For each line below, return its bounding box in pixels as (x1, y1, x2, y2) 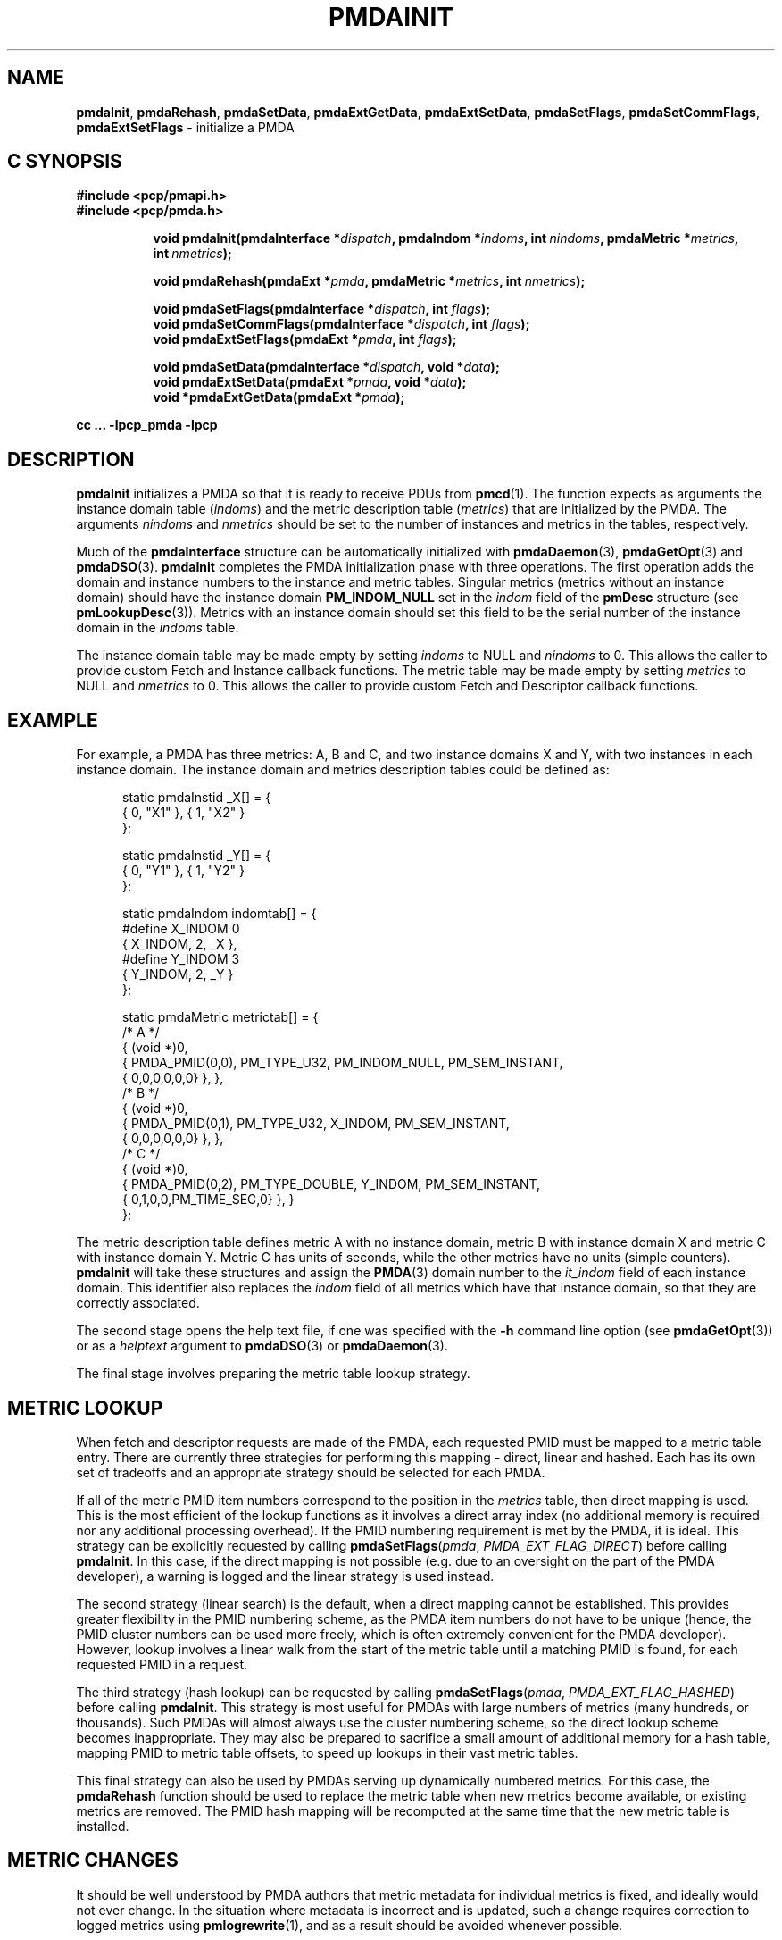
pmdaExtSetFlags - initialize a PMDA (76, 119, 295, 135)
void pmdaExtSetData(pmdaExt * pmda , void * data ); (153, 374, 467, 390)
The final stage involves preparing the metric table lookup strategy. (76, 1366, 470, 1382)
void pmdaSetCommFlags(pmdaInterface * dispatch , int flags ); (153, 316, 530, 332)
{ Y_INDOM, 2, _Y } (122, 966, 234, 983)
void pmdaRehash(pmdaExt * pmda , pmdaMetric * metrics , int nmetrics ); (153, 273, 586, 289)
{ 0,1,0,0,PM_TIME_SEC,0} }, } (122, 1192, 295, 1208)
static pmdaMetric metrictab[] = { (122, 1009, 319, 1025)
